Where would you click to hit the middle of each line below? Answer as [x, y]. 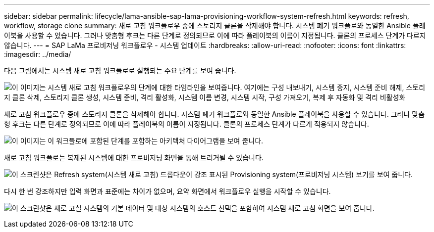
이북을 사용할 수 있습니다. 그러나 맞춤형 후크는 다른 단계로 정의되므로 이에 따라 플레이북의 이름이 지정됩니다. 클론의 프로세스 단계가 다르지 [215, 35]
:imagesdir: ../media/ [38, 54]
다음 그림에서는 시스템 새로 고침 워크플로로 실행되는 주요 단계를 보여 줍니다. [120, 70]
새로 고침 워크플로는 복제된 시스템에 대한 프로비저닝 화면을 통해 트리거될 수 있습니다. [134, 158]
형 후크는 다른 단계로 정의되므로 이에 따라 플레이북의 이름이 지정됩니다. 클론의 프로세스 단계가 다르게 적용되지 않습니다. [187, 124]
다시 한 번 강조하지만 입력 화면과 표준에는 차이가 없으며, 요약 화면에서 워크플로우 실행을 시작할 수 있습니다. [167, 191]
